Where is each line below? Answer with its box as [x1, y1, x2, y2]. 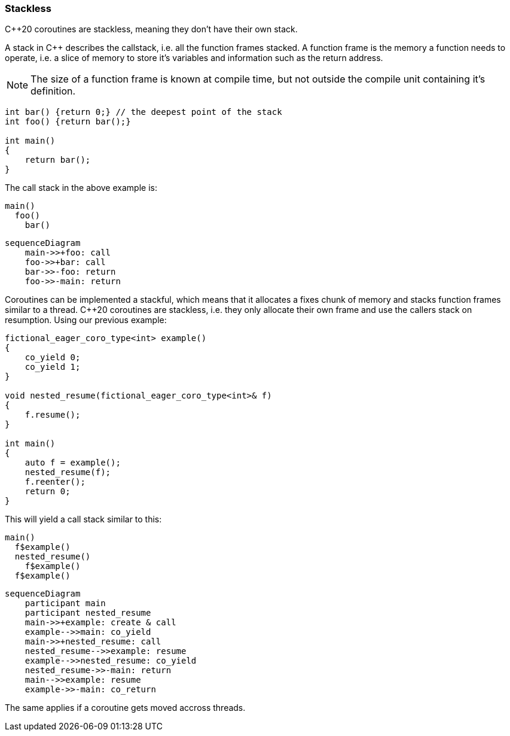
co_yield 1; [25, 362, 81, 372]
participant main [25, 598, 106, 609]
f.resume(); [25, 410, 81, 420]
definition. [30, 85, 76, 98]
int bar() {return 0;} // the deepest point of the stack [5, 107, 282, 117]
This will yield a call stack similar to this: [5, 514, 162, 525]
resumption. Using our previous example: [5, 315, 167, 326]
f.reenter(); [25, 477, 85, 487]
